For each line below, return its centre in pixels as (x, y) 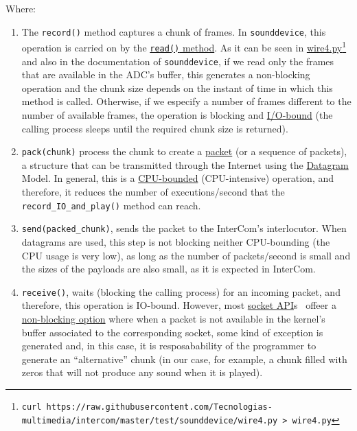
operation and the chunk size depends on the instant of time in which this (177, 88)
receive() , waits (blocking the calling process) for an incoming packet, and (181, 291)
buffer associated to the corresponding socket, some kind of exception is (172, 332)
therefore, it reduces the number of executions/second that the (153, 192)
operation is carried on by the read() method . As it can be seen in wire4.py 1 (184, 46)
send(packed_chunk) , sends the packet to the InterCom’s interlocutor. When (184, 228)
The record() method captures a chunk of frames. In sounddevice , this (174, 31)
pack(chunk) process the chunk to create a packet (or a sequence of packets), (184, 151)
